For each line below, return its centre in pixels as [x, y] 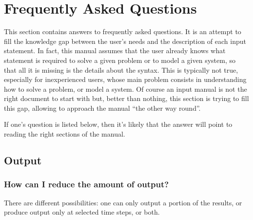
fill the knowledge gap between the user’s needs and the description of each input [125, 41]
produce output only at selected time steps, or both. [82, 212]
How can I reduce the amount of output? [87, 184]
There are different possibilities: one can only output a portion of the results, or [123, 202]
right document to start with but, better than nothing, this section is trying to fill [126, 98]
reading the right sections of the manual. [65, 134]
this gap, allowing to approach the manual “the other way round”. [102, 108]
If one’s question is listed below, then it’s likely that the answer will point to [118, 124]
